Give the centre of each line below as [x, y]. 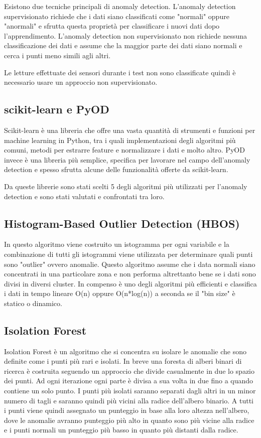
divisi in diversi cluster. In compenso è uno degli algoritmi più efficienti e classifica [130, 283]
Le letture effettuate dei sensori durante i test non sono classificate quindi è [120, 72]
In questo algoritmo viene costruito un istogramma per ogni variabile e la [117, 244]
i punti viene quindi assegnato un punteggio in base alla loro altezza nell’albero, [127, 410]
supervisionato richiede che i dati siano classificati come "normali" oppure [117, 16]
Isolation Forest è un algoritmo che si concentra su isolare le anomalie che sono [125, 351]
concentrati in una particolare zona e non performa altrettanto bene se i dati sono [130, 274]
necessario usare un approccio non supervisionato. [81, 82]
